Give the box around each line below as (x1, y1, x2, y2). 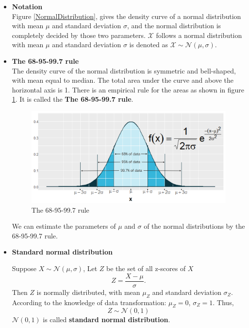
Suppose (12, 263, 37, 273)
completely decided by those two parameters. (12, 30, 146, 40)
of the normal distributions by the (144, 221, 245, 231)
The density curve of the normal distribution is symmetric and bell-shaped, (12, 65, 236, 75)
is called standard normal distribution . (43, 314, 170, 325)
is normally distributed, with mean (36, 287, 140, 297)
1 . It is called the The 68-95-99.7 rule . (12, 94, 133, 104)
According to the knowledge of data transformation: (12, 297, 166, 307)
